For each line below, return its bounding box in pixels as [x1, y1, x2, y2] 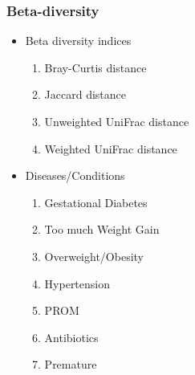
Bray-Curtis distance [44, 59, 147, 75]
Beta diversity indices [25, 32, 132, 49]
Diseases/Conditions [25, 167, 125, 184]
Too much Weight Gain [44, 221, 160, 238]
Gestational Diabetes [44, 194, 148, 210]
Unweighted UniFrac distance [44, 113, 189, 129]
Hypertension [44, 275, 111, 291]
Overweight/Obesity [44, 247, 144, 264]
